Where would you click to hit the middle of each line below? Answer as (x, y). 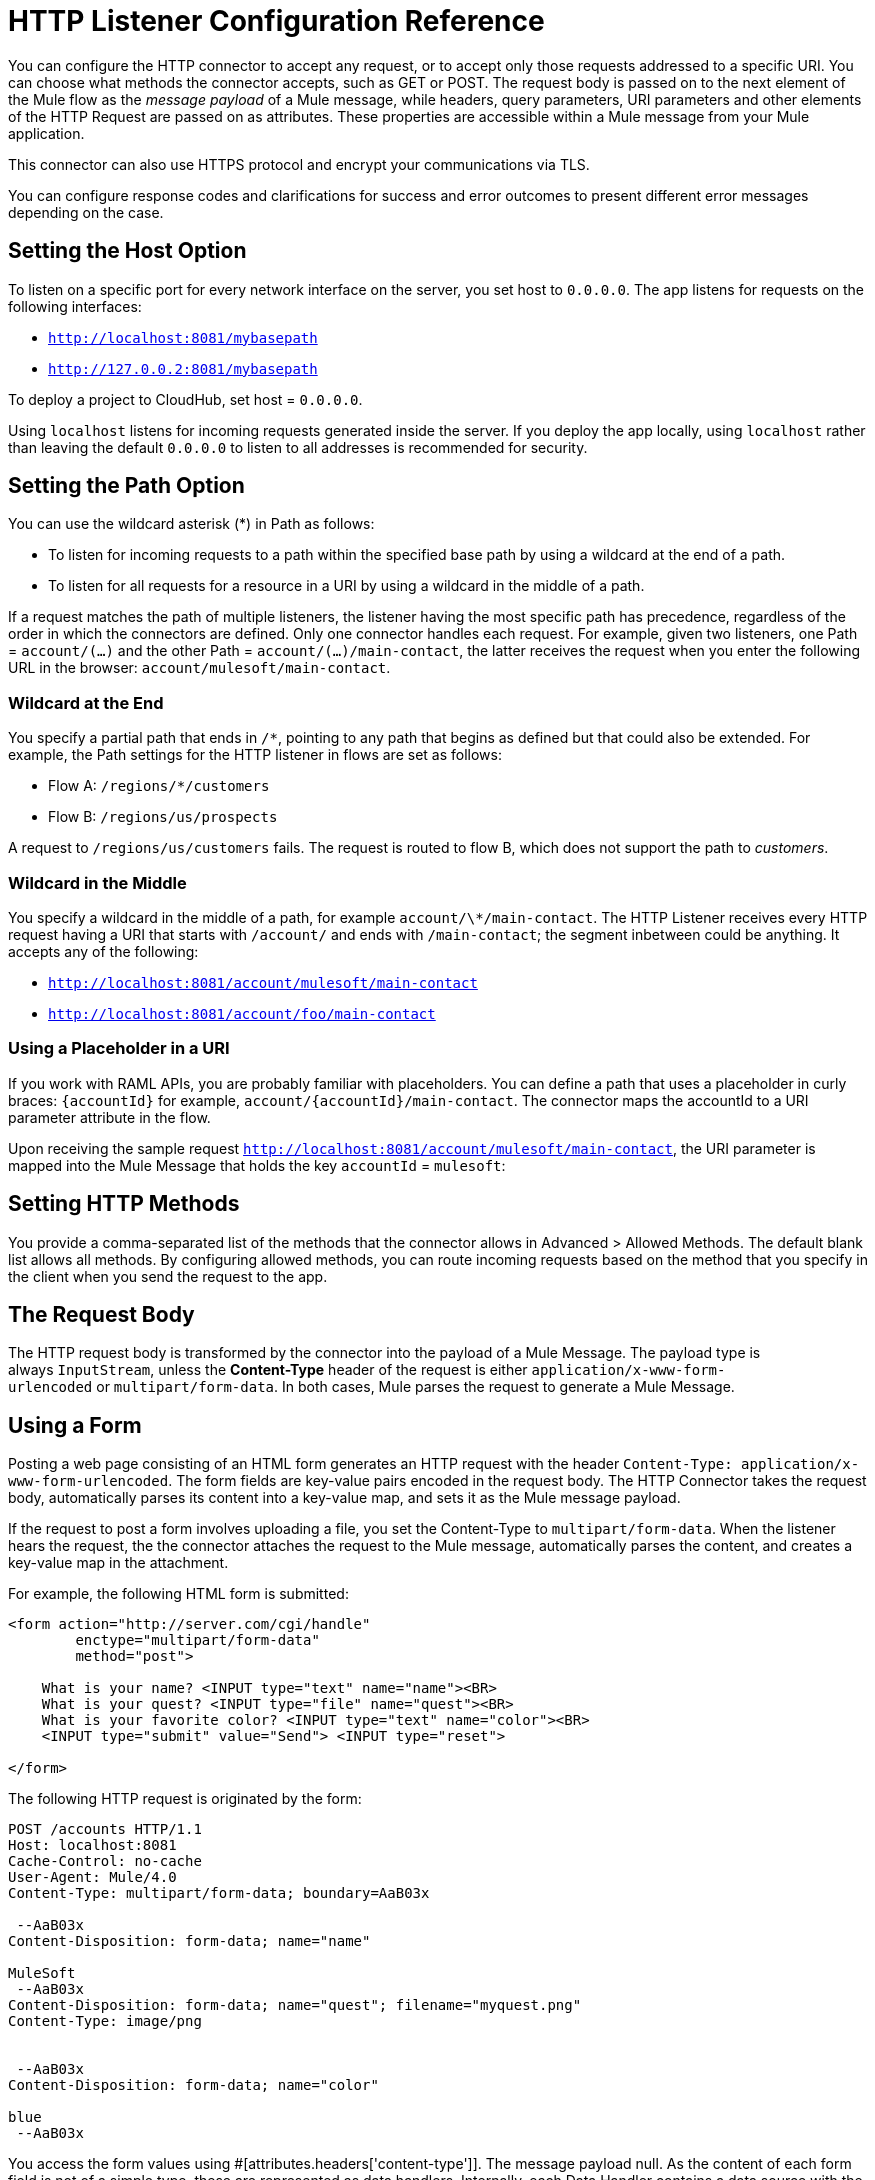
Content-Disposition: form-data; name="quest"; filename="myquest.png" (295, 2005)
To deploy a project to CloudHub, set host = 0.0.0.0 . (185, 399)
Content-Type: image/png (105, 2021)
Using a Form (75, 1425)
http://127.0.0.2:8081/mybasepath (183, 368)
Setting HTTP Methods (124, 1204)
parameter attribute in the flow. (109, 1117)
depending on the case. (86, 212)
